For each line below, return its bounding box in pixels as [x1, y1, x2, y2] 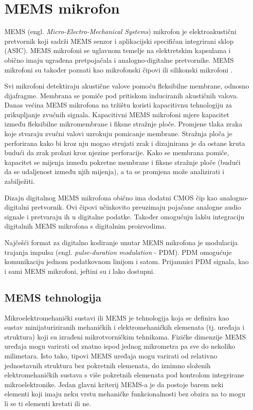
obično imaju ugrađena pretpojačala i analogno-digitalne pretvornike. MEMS [4, 54, 234, 65]
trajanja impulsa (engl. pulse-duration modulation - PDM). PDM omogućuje [4, 247, 232, 257]
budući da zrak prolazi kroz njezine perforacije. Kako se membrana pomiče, [4, 147, 229, 158]
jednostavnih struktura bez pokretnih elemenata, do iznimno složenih [4, 360, 211, 370]
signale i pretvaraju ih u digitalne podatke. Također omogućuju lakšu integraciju [4, 211, 245, 221]
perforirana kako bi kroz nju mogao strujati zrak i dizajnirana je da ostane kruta [4, 138, 245, 148]
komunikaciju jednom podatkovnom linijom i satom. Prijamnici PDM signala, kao [4, 256, 249, 267]
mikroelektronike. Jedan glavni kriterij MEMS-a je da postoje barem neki [4, 379, 224, 389]
